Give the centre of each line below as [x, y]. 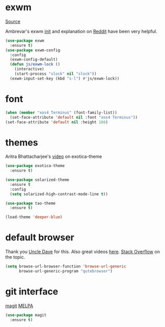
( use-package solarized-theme [37, 180]
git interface [32, 292]
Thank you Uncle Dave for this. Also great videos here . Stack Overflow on [83, 252]
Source [13, 21]
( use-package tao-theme [31, 203]
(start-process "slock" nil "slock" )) [56, 74]
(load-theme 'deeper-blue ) [34, 217]
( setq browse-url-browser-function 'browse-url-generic [66, 266]
